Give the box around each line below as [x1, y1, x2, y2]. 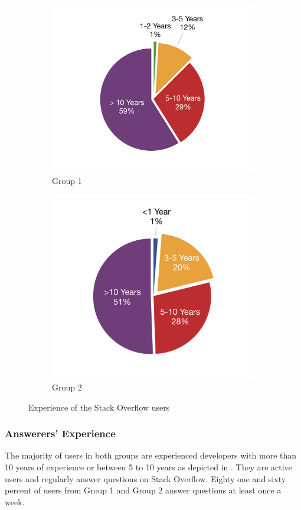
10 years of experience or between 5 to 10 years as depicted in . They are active [5, 461, 292, 473]
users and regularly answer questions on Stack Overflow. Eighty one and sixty [5, 472, 286, 485]
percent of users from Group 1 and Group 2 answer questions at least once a [5, 484, 282, 496]
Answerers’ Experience [5, 426, 116, 441]
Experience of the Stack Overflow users [28, 401, 170, 413]
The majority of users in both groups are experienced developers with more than [5, 449, 297, 461]
